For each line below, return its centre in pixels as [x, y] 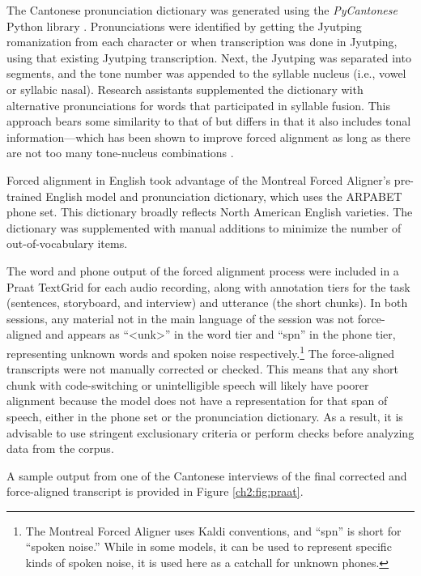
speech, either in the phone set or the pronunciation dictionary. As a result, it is [205, 416]
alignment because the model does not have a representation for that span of [197, 401]
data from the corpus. [60, 448]
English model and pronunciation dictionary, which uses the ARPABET [224, 196]
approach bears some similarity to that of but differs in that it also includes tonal [209, 121]
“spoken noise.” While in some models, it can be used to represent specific [208, 546]
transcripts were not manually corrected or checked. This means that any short [203, 369]
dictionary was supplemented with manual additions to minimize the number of [204, 227]
